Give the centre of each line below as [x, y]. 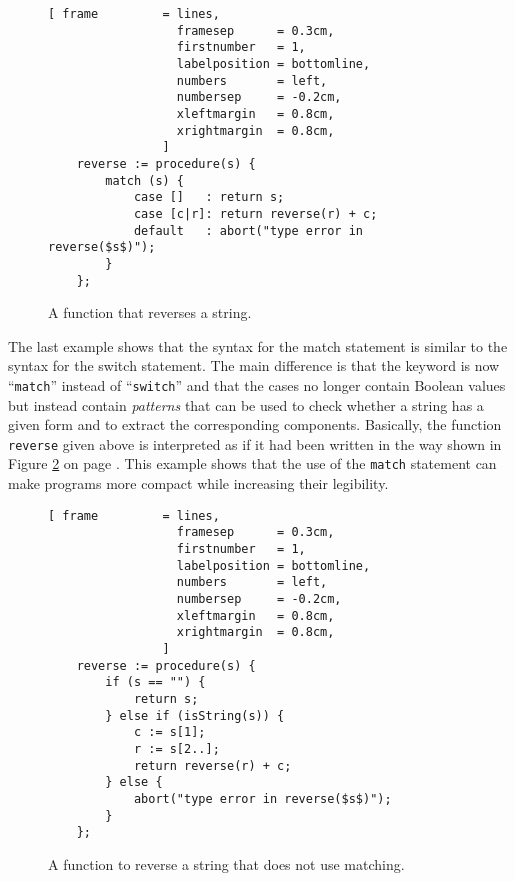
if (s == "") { [155, 682]
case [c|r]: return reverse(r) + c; [255, 213]
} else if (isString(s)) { [195, 715]
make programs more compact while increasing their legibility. [198, 483]
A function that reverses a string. [150, 312]
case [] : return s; [209, 197]
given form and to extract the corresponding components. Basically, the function [255, 424]
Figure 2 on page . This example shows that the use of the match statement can [252, 463]
